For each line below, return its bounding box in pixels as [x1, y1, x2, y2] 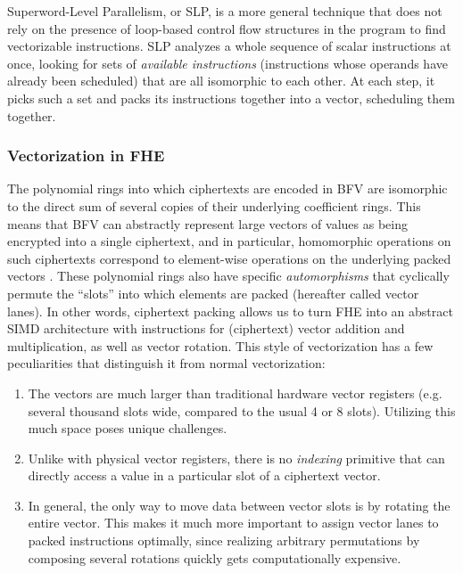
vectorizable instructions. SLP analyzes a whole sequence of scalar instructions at [7, 37, 451, 55]
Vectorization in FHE [7, 144, 165, 167]
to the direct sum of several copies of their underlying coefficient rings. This [7, 196, 421, 215]
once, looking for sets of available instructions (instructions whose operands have [7, 53, 448, 72]
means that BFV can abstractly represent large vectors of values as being [7, 214, 408, 233]
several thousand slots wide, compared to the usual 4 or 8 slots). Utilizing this [28, 401, 456, 420]
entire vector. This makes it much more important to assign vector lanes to [28, 513, 439, 532]
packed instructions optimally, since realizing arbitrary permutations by [28, 531, 420, 550]
